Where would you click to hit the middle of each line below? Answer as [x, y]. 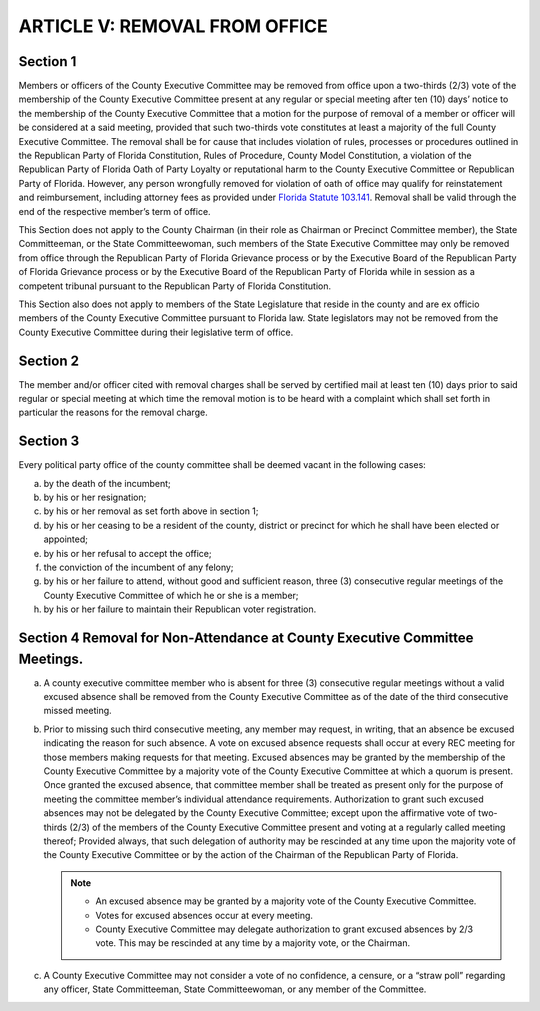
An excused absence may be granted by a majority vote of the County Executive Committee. [286, 901]
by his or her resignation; [95, 497]
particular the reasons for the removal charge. [113, 412]
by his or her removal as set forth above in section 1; [151, 511]
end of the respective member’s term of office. [114, 211]
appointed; [66, 539]
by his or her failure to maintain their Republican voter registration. [180, 609]
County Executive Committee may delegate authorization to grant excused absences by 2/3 [284, 929]
